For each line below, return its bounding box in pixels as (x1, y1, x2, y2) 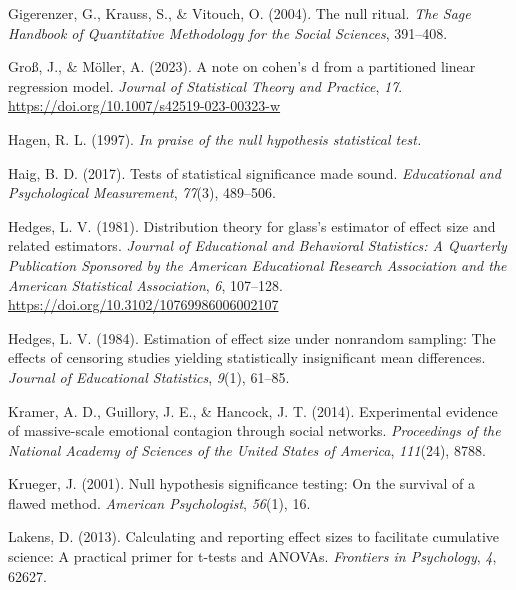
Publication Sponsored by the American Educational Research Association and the (8, 254, 507, 275)
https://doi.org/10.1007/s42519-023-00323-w (8, 95, 281, 116)
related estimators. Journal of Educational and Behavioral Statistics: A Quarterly (8, 235, 507, 256)
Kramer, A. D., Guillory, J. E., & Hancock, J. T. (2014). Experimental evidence (8, 400, 498, 421)
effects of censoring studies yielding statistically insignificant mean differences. (8, 347, 486, 368)
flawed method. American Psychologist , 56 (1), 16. (8, 492, 311, 513)
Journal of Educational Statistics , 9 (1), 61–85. (8, 366, 290, 387)
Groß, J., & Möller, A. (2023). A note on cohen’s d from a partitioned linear (8, 56, 476, 77)
